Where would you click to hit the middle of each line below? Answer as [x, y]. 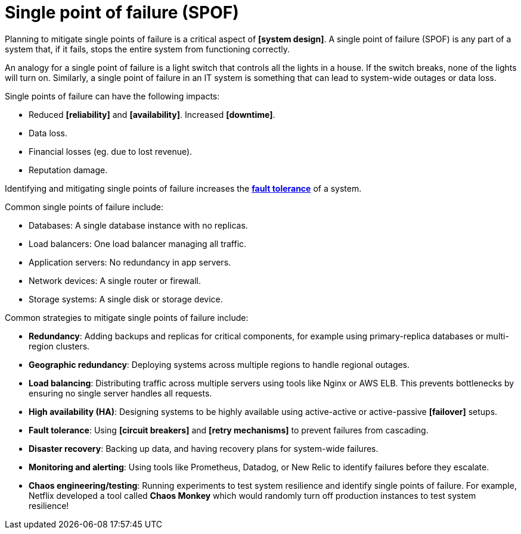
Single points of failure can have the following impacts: [112, 96]
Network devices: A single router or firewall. [115, 280]
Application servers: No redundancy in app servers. [130, 262]
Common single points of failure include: [84, 207]
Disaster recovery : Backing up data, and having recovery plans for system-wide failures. [204, 448]
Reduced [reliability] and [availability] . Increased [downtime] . [152, 114]
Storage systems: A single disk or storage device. [126, 299]
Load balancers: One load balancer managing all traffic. [138, 243]
